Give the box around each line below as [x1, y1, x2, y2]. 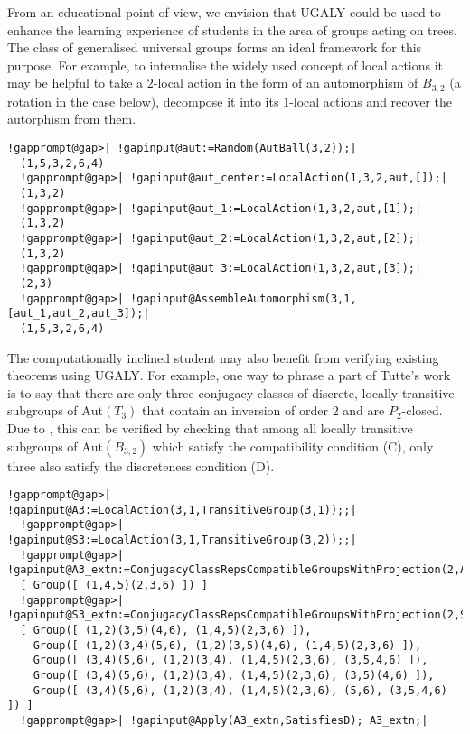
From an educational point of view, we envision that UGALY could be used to [7, 3, 441, 21]
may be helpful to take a [7, 73, 144, 92]
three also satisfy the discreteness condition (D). [7, 456, 275, 475]
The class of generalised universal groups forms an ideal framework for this [7, 38, 422, 57]
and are [343, 401, 385, 420]
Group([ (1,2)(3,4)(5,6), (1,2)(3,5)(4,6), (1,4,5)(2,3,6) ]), [33, 638, 422, 652]
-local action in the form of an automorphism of [153, 73, 418, 92]
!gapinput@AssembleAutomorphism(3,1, [130, 292, 357, 305]
